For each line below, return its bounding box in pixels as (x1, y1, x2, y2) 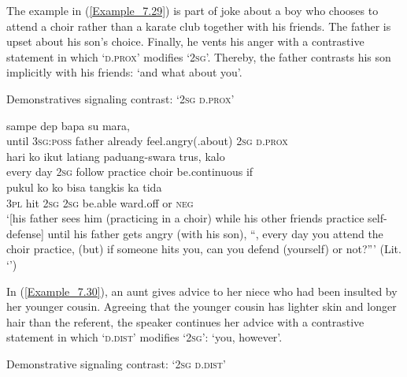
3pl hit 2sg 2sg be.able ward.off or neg (6, 194, 194, 211)
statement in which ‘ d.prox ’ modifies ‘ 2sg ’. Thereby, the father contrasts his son (6, 48, 391, 65)
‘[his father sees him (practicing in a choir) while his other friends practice (6, 210, 364, 226)
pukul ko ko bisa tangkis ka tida (6, 178, 162, 195)
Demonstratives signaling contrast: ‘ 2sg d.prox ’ (6, 90, 235, 106)
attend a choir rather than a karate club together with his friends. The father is (6, 17, 391, 34)
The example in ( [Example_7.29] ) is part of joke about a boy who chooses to (6, 2, 379, 18)
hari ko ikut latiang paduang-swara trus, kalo (6, 147, 225, 164)
